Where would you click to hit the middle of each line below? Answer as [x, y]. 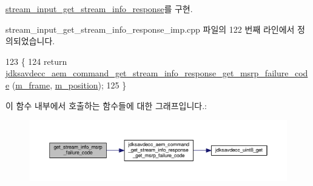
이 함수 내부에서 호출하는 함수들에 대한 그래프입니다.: [106, 105]
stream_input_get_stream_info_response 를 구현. [99, 8]
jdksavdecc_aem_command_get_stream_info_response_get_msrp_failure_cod [157, 73]
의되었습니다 [29, 41]
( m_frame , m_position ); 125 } [69, 85]
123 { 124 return [36, 61]
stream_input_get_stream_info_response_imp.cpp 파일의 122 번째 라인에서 [150, 29]
